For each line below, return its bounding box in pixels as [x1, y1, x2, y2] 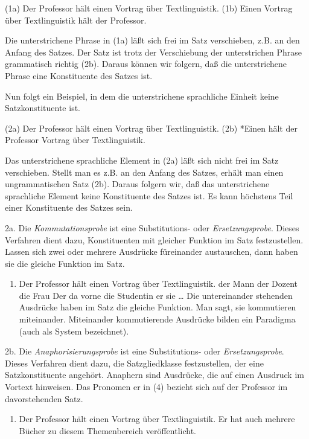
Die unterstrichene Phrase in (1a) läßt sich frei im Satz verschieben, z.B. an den [5, 34, 300, 46]
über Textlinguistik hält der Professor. [5, 13, 147, 26]
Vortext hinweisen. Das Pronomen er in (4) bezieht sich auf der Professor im [5, 380, 288, 393]
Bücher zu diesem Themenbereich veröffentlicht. [19, 424, 196, 437]
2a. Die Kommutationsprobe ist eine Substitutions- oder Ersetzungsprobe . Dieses [5, 221, 299, 234]
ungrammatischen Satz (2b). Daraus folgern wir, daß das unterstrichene [5, 178, 270, 190]
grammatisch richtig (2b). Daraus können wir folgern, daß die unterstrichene [5, 57, 287, 70]
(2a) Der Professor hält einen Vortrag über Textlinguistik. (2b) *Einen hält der [5, 121, 298, 134]
